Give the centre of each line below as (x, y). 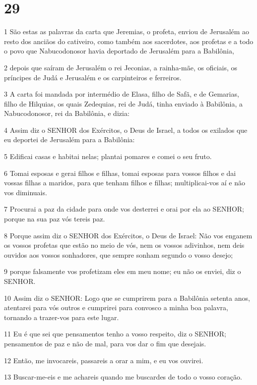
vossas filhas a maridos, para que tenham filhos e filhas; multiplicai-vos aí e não (125, 183)
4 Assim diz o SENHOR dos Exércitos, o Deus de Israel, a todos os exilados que (126, 130)
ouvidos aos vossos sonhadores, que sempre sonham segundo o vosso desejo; (119, 254)
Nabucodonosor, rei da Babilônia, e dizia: (67, 113)
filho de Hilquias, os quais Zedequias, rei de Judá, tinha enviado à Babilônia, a (124, 103)
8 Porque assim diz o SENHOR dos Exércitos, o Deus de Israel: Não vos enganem (128, 235)
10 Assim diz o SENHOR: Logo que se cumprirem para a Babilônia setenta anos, (127, 298)
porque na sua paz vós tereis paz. (55, 219)
